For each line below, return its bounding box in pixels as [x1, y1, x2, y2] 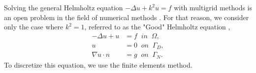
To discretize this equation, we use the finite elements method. [4, 59, 192, 70]
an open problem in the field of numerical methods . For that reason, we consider [4, 12, 249, 22]
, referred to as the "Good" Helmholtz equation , [84, 22, 230, 32]
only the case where [4, 22, 64, 32]
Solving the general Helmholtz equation [4, 2, 123, 12]
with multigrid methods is [174, 2, 253, 12]
